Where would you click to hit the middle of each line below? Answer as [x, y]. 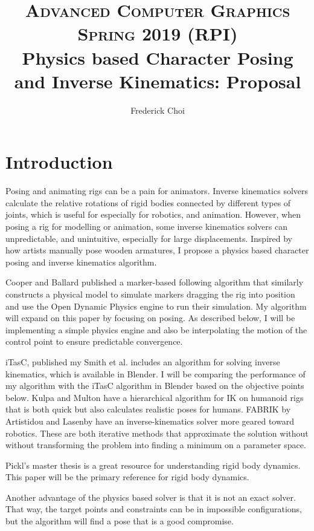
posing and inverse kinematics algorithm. [81, 262]
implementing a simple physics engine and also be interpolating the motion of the [156, 329]
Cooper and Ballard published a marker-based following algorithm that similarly [155, 282]
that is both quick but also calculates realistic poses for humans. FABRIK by [148, 409]
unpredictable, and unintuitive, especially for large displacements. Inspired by [149, 238]
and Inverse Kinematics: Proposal [158, 81]
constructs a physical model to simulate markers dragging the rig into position [150, 294]
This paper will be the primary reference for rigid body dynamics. [127, 477]
